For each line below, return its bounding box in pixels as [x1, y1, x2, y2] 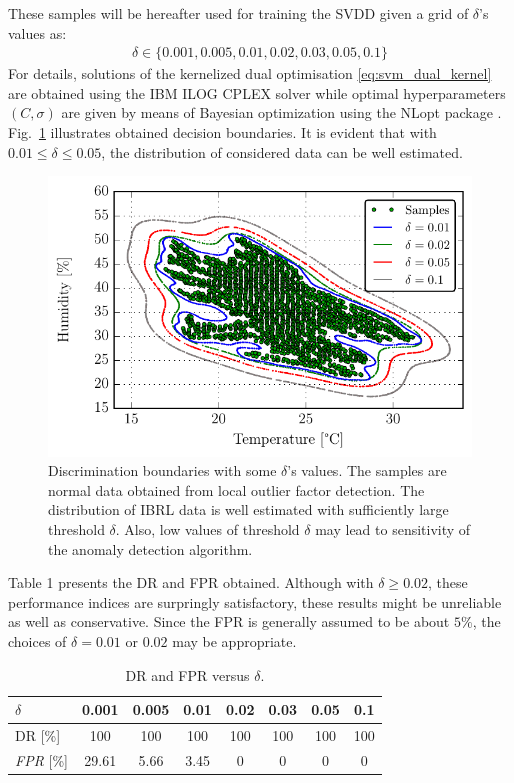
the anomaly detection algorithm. [48, 538, 253, 559]
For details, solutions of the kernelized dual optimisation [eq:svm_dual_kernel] [8, 63, 492, 84]
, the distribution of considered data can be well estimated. [101, 141, 463, 162]
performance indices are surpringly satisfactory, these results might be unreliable [8, 591, 502, 612]
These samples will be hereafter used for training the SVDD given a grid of [8, 3, 469, 23]
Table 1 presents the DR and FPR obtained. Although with [8, 572, 374, 593]
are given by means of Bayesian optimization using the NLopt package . [61, 102, 502, 123]
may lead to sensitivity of [315, 519, 471, 540]
